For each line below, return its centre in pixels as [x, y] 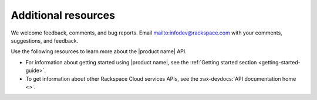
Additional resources [63, 15]
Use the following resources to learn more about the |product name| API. [99, 51]
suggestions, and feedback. [45, 40]
